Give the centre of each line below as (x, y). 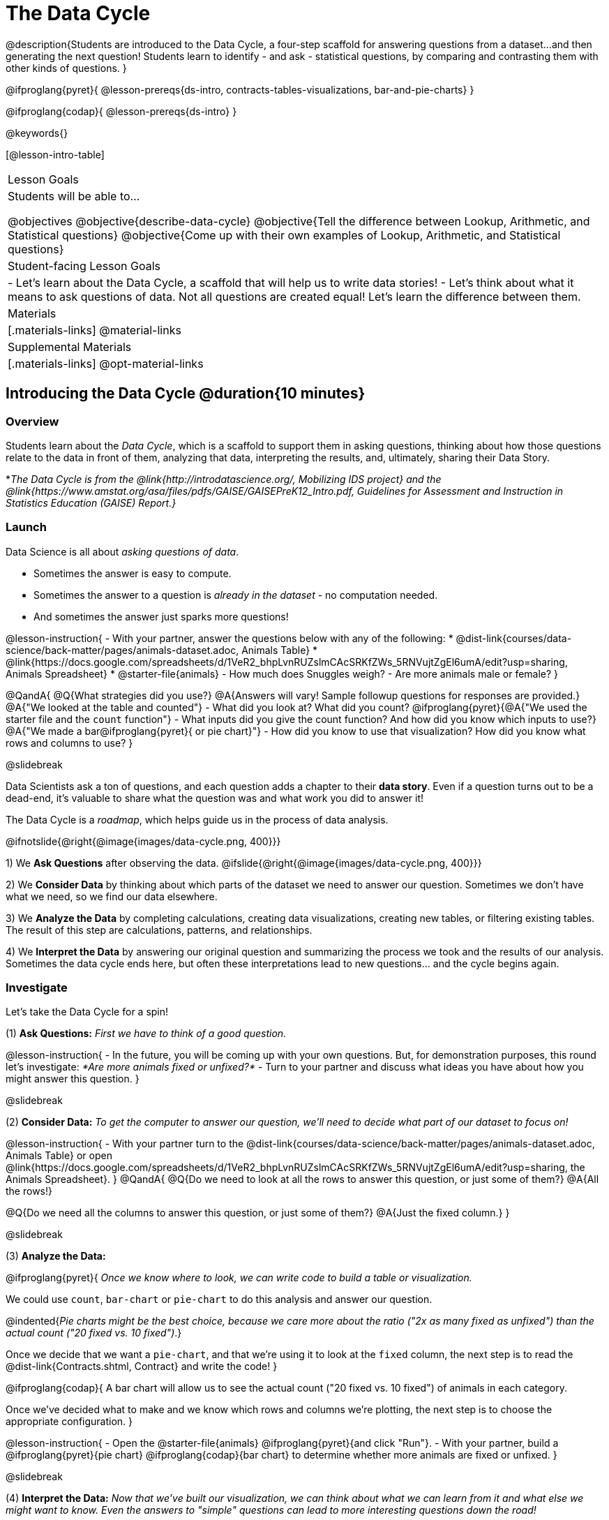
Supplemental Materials (70, 347)
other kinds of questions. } (66, 68)
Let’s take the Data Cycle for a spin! (87, 1012)
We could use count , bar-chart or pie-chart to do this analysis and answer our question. (219, 1299)
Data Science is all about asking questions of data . (122, 551)
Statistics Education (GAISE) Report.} (91, 502)
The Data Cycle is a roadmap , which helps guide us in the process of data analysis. (197, 819)
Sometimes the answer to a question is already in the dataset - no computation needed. (236, 595)
